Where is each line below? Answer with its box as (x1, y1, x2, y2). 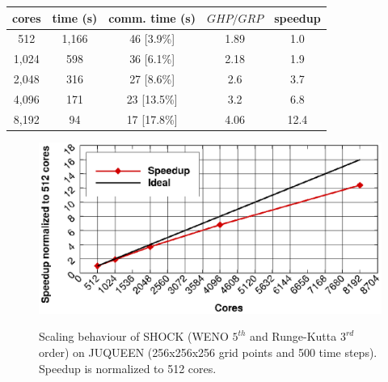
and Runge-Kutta (250, 328, 337, 345)
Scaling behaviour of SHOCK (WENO (39, 328, 229, 345)
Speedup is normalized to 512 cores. (39, 359, 217, 376)
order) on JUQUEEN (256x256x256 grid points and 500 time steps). (39, 344, 377, 360)
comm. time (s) (108, 9, 196, 26)
